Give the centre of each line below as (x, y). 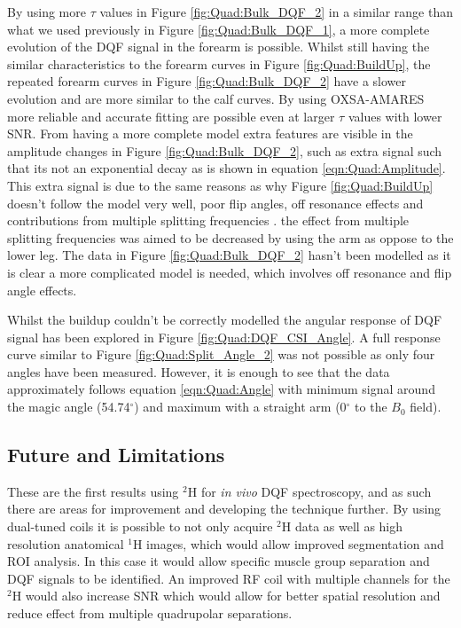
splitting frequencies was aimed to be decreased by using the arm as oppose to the (230, 237)
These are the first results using (93, 491)
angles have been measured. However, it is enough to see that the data (199, 371)
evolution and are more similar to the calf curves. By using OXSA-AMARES (216, 98)
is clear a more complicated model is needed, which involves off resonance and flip (230, 272)
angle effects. (42, 290)
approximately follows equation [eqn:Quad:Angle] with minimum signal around (221, 389)
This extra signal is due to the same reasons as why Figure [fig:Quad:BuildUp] (220, 185)
